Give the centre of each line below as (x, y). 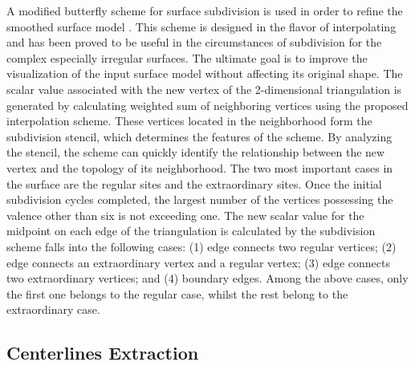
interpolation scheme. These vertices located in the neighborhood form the (189, 121)
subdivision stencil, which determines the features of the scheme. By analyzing (199, 136)
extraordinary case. (53, 309)
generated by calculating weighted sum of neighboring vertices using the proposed (207, 105)
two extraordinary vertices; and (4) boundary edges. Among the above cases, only (207, 278)
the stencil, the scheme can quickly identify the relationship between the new (196, 152)
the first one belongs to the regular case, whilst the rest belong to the (177, 293)
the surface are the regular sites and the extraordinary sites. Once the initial (194, 183)
